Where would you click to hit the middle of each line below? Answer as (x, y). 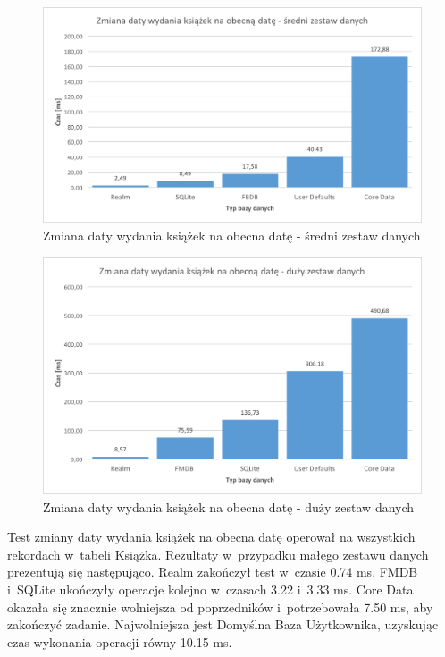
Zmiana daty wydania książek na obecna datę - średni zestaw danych (232, 235)
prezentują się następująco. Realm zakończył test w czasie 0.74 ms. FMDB (213, 572)
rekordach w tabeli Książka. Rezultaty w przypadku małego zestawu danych (218, 554)
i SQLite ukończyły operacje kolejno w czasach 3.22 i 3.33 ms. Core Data (210, 589)
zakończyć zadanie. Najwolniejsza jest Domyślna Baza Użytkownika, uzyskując (223, 624)
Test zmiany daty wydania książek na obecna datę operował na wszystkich (211, 537)
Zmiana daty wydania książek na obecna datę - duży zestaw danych (229, 506)
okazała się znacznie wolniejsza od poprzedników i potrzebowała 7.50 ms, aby (220, 606)
